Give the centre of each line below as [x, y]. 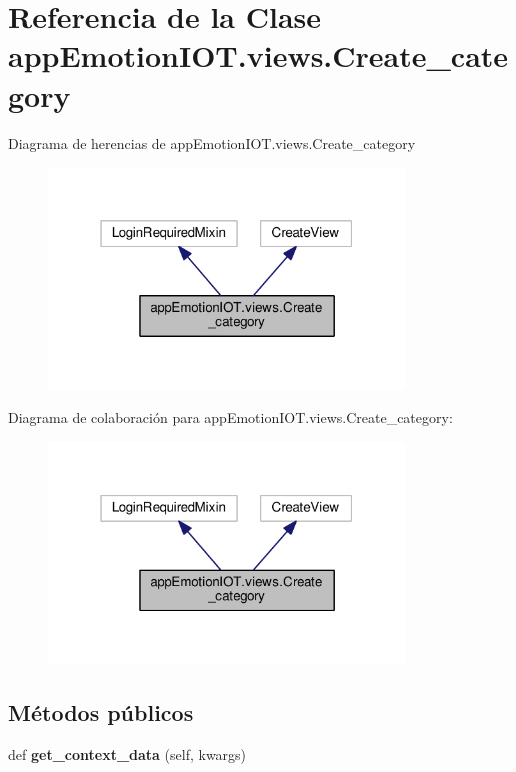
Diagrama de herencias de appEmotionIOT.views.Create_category [212, 142]
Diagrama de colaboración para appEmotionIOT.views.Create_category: [230, 417]
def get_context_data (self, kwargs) [127, 753]
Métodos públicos [101, 712]
